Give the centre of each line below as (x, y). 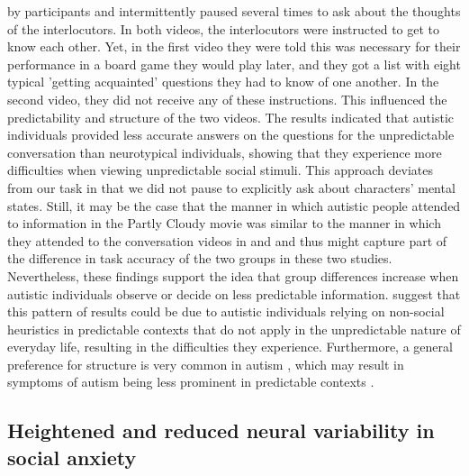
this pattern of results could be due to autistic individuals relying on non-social (226, 311)
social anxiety (72, 457)
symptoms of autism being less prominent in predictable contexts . (191, 382)
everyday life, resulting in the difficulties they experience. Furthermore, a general (230, 347)
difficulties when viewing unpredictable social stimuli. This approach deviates (220, 170)
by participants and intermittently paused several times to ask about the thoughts (234, 11)
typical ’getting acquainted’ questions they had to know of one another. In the (223, 82)
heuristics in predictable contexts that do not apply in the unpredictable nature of (234, 329)
